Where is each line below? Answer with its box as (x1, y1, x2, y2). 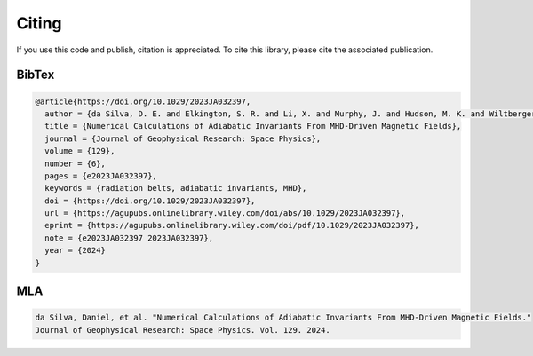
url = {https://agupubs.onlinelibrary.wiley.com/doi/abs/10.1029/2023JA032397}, (44, 209, 406, 218)
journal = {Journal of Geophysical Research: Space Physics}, (44, 133, 322, 144)
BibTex (16, 67, 55, 83)
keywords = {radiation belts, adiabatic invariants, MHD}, (44, 183, 307, 194)
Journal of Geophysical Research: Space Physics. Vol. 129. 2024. (35, 325, 330, 335)
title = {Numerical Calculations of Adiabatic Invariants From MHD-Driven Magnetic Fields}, (44, 121, 462, 131)
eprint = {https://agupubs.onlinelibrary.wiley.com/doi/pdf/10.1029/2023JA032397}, (44, 220, 419, 231)
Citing (16, 13, 62, 33)
